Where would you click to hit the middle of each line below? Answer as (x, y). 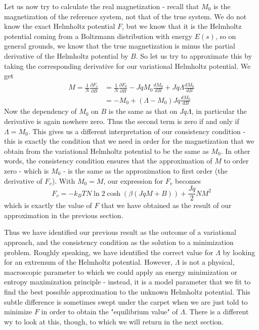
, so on (226, 36)
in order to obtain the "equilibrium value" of (110, 312)
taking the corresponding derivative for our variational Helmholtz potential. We (127, 66)
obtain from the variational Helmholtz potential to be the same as (106, 151)
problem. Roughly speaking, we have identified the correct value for (109, 252)
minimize (18, 312)
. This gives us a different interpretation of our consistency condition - (137, 131)
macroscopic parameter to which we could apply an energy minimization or (121, 272)
